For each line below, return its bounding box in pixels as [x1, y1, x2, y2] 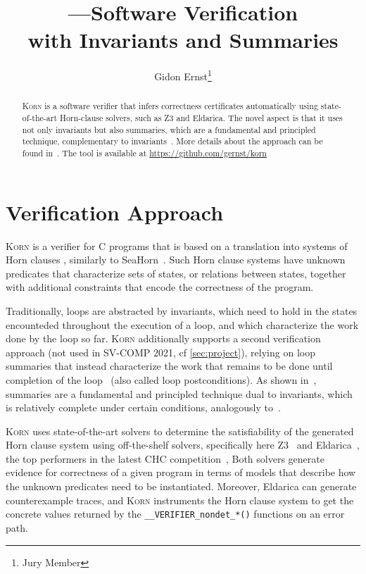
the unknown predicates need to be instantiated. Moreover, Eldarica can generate [6, 479, 357, 494]
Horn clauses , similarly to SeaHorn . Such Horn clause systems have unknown [6, 252, 346, 267]
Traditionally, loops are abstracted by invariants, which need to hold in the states [6, 303, 358, 318]
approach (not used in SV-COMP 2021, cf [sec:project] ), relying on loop [6, 344, 315, 359]
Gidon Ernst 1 [154, 67, 212, 83]
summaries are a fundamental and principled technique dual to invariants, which [6, 386, 353, 401]
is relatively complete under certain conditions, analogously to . [6, 400, 281, 415]
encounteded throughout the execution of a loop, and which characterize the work [6, 317, 359, 332]
